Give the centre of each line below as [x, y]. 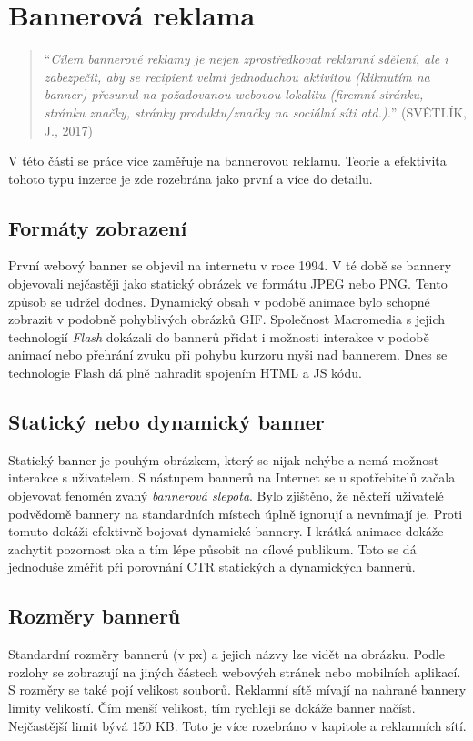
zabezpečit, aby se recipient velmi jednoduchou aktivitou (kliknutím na [237, 76]
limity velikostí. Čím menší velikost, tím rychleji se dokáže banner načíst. [212, 707]
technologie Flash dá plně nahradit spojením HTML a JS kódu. [185, 373]
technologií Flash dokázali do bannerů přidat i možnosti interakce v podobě [219, 336]
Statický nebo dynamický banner [166, 422]
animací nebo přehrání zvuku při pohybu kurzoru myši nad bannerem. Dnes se [228, 355]
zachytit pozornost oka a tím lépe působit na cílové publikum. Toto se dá [212, 548]
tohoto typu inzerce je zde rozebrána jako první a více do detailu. [191, 178]
